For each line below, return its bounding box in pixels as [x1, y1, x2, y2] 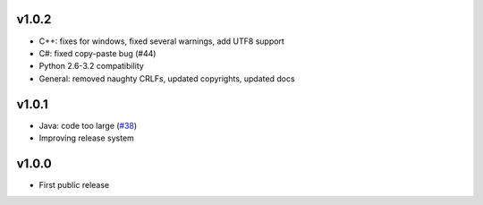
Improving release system [38, 132, 134, 143]
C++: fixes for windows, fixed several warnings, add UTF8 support [38, 36, 285, 47]
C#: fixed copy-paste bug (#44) [38, 47, 157, 58]
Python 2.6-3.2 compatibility [38, 61, 145, 72]
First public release [38, 179, 110, 190]
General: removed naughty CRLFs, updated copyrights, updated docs [38, 73, 295, 84]
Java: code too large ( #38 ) [38, 120, 138, 131]
